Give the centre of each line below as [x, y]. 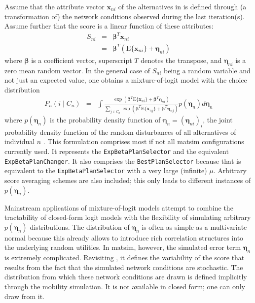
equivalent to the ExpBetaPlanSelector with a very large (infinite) [106, 170]
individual [20, 141]
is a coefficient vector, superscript [82, 60]
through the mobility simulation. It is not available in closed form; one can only [125, 286]
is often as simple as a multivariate [194, 227]
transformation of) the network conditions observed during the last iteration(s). [125, 16]
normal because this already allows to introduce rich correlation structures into [124, 237]
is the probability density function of [105, 120]
